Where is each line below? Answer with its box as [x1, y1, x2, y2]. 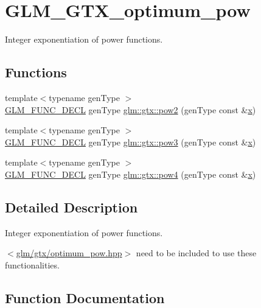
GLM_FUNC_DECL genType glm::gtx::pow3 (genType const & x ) [5, 135, 256, 148]
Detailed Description [5, 197, 138, 216]
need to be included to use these [136, 247, 257, 259]
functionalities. [5, 258, 60, 271]
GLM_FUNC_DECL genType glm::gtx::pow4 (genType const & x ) [5, 167, 256, 180]
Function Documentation [5, 288, 165, 307]
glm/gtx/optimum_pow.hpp [16, 247, 122, 259]
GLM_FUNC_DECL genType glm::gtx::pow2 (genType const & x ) [5, 103, 256, 116]
